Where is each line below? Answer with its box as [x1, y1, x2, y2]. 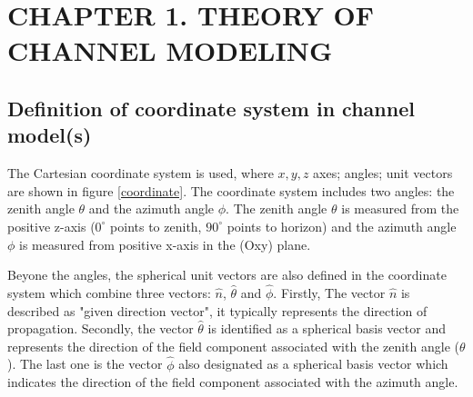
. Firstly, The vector [273, 283, 386, 302]
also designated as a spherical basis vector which [178, 354, 448, 373]
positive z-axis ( [7, 216, 96, 235]
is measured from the [341, 199, 459, 218]
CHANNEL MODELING [7, 32, 333, 69]
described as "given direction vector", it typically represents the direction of [7, 301, 428, 320]
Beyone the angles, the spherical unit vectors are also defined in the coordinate [7, 265, 447, 284]
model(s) [7, 121, 92, 149]
